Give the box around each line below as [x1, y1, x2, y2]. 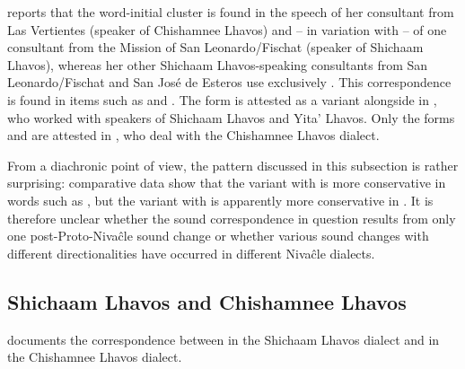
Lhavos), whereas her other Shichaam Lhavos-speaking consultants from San [7, 55, 428, 74]
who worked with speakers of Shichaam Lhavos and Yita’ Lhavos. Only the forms [7, 108, 455, 127]
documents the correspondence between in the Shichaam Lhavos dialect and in [7, 329, 440, 348]
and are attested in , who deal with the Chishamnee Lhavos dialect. [7, 126, 380, 145]
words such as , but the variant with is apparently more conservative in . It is [7, 190, 434, 209]
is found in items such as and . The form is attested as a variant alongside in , [7, 90, 437, 109]
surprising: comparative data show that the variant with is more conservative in [7, 173, 446, 192]
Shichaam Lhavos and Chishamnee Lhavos [7, 287, 407, 315]
